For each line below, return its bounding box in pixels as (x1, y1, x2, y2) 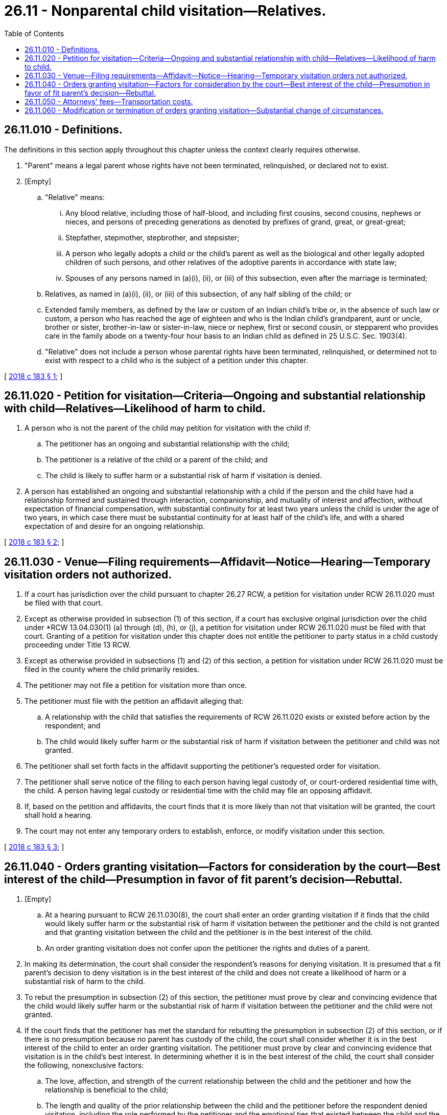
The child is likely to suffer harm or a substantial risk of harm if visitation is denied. (45, 471, 322, 480)
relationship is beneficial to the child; (45, 1085, 169, 1095)
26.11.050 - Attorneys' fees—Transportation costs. (25, 97, 193, 106)
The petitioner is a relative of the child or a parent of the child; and (45, 455, 268, 464)
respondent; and (45, 721, 101, 730)
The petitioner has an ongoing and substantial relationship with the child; (45, 439, 290, 449)
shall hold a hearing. (25, 811, 92, 820)
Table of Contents (4, 29, 64, 38)
